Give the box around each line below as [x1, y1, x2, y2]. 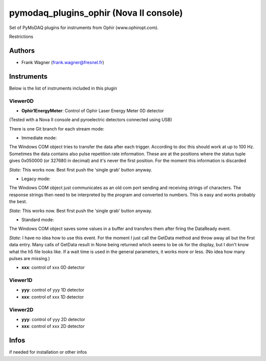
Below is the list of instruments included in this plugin [9, 85, 118, 91]
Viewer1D [9, 277, 33, 284]
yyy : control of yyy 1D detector [21, 287, 85, 293]
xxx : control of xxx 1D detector [21, 294, 84, 300]
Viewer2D [9, 306, 34, 313]
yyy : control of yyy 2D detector [21, 316, 86, 322]
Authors [9, 46, 35, 55]
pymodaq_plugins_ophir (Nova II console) [9, 7, 183, 18]
